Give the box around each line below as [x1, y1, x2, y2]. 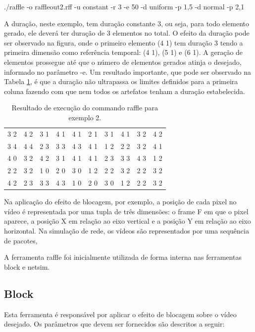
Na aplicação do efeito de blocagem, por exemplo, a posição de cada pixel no [4, 196, 237, 207]
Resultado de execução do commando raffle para [11, 102, 158, 113]
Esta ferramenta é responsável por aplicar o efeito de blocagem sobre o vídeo [4, 309, 237, 319]
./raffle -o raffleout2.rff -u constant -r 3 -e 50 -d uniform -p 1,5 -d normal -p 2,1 [4, 1, 245, 11]
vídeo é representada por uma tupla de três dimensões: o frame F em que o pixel [4, 206, 249, 216]
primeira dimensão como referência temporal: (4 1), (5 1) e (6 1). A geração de [4, 47, 243, 57]
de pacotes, [4, 235, 38, 245]
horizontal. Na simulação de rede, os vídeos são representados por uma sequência [4, 226, 249, 236]
